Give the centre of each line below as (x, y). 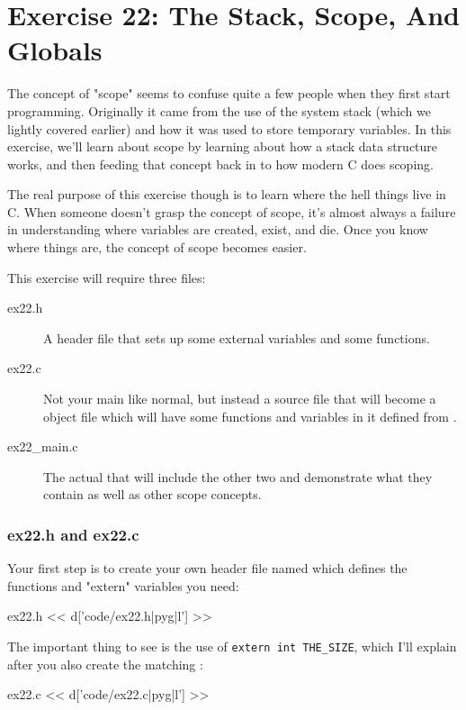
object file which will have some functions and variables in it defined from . (250, 416)
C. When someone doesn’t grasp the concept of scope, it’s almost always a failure (232, 211)
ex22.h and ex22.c (73, 534)
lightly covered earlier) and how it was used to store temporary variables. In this (229, 128)
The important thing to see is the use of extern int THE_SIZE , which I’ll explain (232, 646)
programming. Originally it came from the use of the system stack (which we (219, 110)
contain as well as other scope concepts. (152, 494)
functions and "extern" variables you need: (123, 585)
